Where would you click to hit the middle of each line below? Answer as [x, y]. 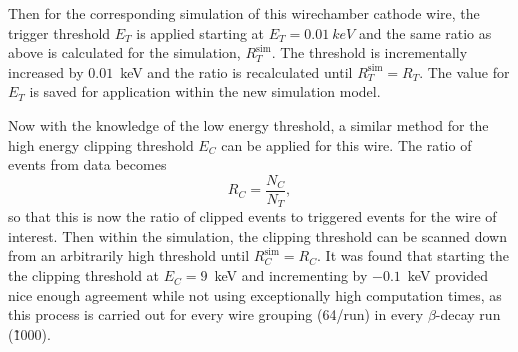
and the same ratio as [425, 32]
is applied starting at [200, 32]
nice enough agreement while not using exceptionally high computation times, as [255, 294]
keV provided [448, 275]
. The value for [464, 71]
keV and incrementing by [291, 275]
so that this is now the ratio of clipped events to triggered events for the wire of [252, 216]
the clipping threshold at [84, 275]
